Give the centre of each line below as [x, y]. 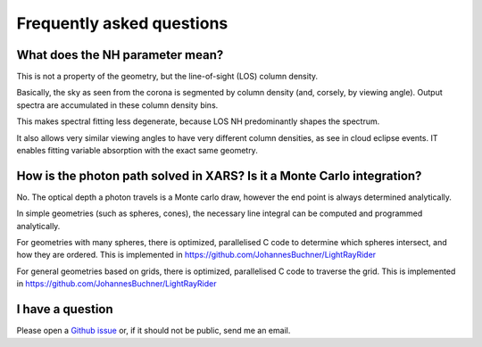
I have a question [65, 309]
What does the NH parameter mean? [120, 55]
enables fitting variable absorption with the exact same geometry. [137, 151]
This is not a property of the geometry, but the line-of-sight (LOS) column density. [167, 77]
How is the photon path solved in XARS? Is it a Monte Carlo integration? [219, 175]
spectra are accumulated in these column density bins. [117, 105]
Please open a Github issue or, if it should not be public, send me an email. [154, 331]
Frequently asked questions [122, 23]
